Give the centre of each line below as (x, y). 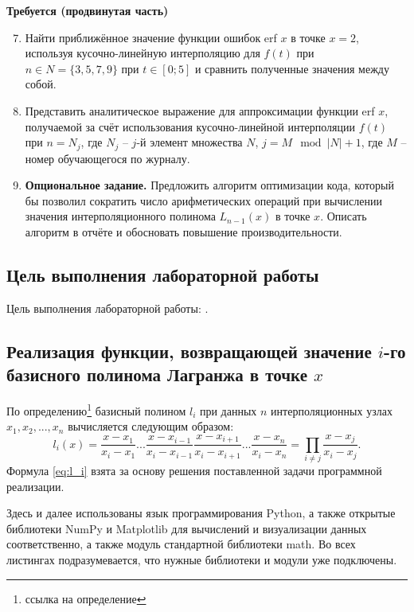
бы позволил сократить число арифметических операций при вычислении (203, 200)
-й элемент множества (189, 142)
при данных (228, 410)
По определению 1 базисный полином (96, 409)
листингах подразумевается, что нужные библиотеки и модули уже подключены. (202, 559)
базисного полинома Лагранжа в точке (157, 374)
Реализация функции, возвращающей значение (189, 351)
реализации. (35, 486)
